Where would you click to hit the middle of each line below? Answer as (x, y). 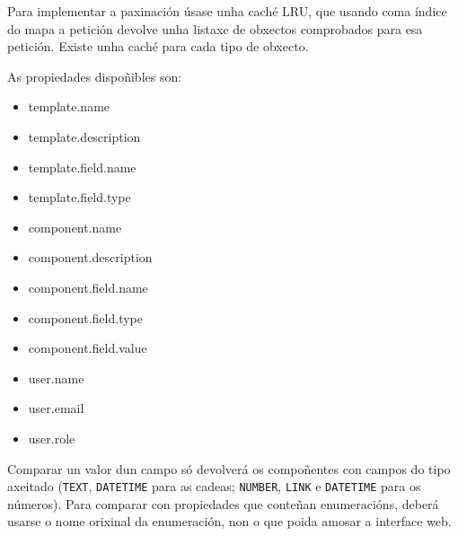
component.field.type (85, 317)
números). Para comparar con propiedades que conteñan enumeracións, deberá (223, 503)
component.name (75, 227)
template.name (69, 106)
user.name (56, 378)
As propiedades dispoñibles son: (95, 76)
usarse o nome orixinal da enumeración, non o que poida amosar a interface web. (229, 521)
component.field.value (88, 348)
